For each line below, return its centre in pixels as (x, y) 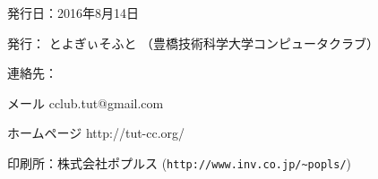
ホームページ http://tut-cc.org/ (96, 133)
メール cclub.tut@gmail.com (86, 102)
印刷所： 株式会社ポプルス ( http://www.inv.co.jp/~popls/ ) (180, 162)
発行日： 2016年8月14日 (73, 13)
